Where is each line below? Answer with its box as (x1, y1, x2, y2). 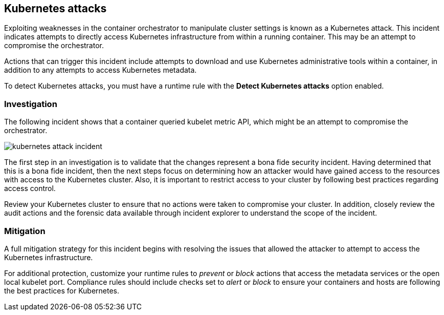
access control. (4, 184, 56, 193)
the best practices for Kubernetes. (4, 286, 120, 295)
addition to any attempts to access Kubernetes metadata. (4, 66, 197, 75)
